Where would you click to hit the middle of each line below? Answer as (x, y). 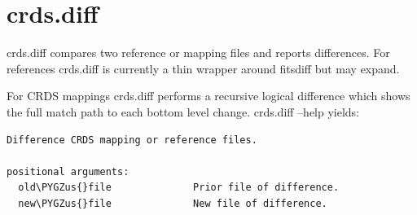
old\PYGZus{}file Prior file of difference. (179, 188)
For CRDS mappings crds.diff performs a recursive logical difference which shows (208, 96)
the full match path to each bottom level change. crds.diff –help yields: (183, 111)
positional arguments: (68, 171)
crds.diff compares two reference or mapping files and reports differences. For (198, 53)
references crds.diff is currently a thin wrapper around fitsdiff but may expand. (203, 68)
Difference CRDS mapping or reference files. (132, 140)
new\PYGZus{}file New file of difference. (173, 203)
